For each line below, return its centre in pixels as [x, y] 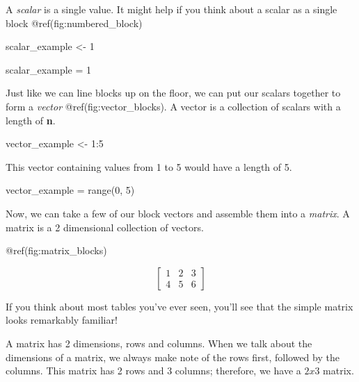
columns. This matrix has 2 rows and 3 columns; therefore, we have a [153, 371]
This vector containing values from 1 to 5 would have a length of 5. [149, 166]
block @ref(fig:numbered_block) [74, 23]
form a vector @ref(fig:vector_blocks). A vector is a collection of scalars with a [173, 106]
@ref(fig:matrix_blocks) [56, 250]
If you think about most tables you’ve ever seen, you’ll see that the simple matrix [179, 306]
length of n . [31, 120]
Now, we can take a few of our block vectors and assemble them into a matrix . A [178, 213]
